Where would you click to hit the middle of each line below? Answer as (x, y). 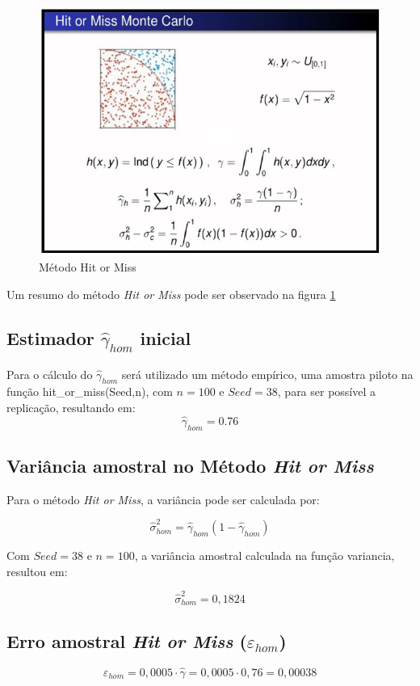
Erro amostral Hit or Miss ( (127, 640)
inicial (166, 337)
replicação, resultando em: (71, 407)
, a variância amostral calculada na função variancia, (265, 556)
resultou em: (37, 571)
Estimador (50, 337)
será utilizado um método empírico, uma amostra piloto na (267, 374)
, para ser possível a (327, 391)
